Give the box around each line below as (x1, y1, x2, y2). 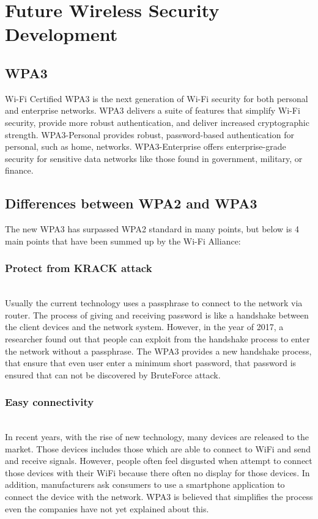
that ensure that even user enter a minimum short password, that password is (5, 356, 297, 369)
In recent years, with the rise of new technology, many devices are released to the (5, 430, 309, 443)
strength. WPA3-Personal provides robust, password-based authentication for (5, 128, 294, 141)
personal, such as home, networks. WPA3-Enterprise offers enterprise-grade (5, 140, 286, 153)
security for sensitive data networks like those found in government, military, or (5, 152, 303, 164)
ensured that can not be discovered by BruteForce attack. (5, 368, 221, 381)
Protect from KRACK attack (5, 260, 152, 276)
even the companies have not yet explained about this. (5, 502, 209, 515)
